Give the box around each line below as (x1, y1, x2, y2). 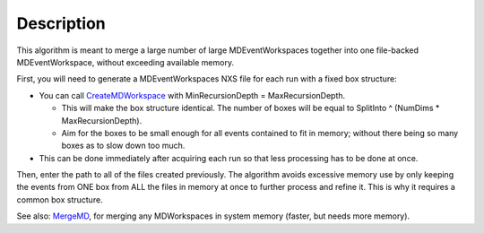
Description (16, 13, 107, 33)
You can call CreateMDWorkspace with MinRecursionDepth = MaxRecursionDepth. (39, 90, 346, 100)
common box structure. (16, 194, 103, 205)
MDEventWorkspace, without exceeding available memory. (16, 56, 235, 67)
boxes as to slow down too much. (61, 140, 186, 151)
